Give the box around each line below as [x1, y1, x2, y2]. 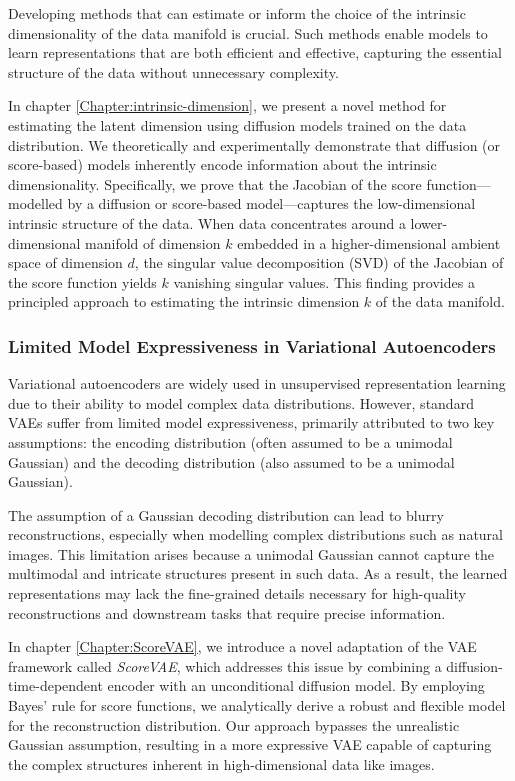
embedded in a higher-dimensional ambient [237, 232, 501, 253]
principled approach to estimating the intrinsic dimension [8, 291, 360, 312]
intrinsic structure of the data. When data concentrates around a [8, 212, 406, 233]
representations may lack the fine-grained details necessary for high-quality [8, 583, 466, 604]
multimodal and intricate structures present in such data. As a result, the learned [8, 563, 508, 584]
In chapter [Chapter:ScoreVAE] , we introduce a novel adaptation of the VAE [8, 636, 477, 657]
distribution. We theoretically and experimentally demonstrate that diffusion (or [8, 134, 501, 155]
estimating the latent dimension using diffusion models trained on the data [8, 114, 467, 135]
